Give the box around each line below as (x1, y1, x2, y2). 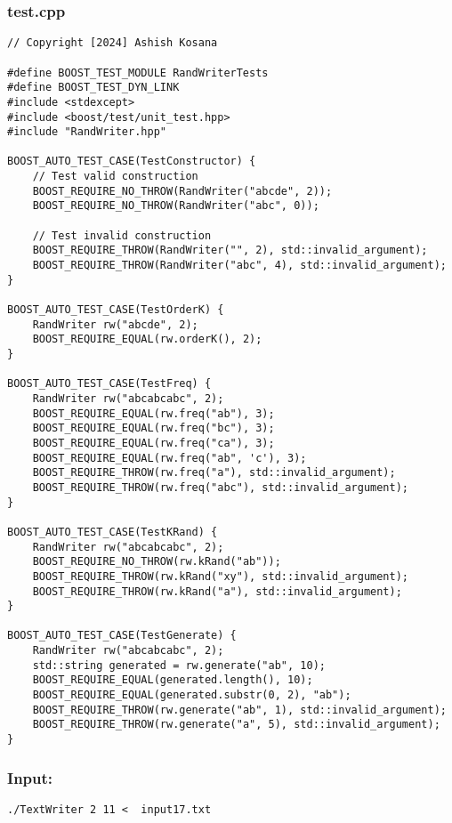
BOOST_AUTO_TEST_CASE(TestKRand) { (7, 525, 218, 538)
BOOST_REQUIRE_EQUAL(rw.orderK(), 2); (32, 333, 262, 346)
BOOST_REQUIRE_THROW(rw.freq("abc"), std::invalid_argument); (32, 480, 409, 494)
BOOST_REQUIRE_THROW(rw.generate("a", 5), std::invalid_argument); (32, 718, 440, 731)
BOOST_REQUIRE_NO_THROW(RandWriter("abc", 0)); (32, 199, 319, 213)
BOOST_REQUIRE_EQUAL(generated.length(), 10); (32, 674, 313, 687)
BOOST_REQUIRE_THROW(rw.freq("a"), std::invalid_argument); (32, 466, 396, 480)
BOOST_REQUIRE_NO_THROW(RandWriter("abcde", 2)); (32, 184, 333, 198)
